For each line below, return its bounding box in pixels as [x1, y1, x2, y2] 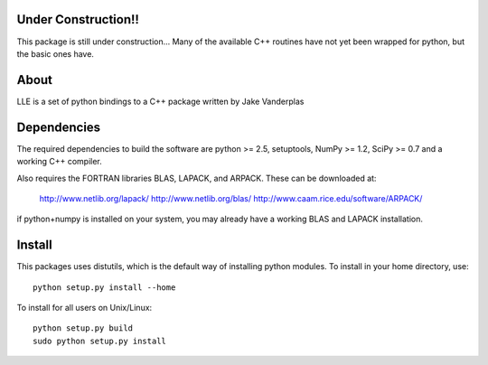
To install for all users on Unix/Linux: [16, 302, 153, 313]
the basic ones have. [16, 48, 95, 59]
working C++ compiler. [16, 156, 103, 167]
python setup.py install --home [33, 282, 176, 293]
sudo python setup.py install [33, 335, 167, 346]
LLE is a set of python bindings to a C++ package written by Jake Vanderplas [16, 96, 305, 107]
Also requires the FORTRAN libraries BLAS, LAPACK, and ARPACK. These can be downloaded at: [16, 173, 377, 183]
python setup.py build [33, 323, 134, 333]
